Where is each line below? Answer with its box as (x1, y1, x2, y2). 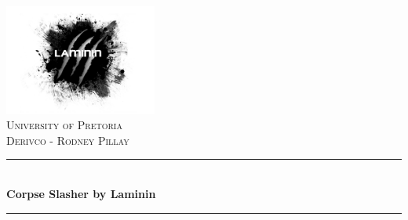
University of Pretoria (6, 117, 122, 133)
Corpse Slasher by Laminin (6, 186, 156, 202)
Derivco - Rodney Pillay (6, 132, 129, 148)
